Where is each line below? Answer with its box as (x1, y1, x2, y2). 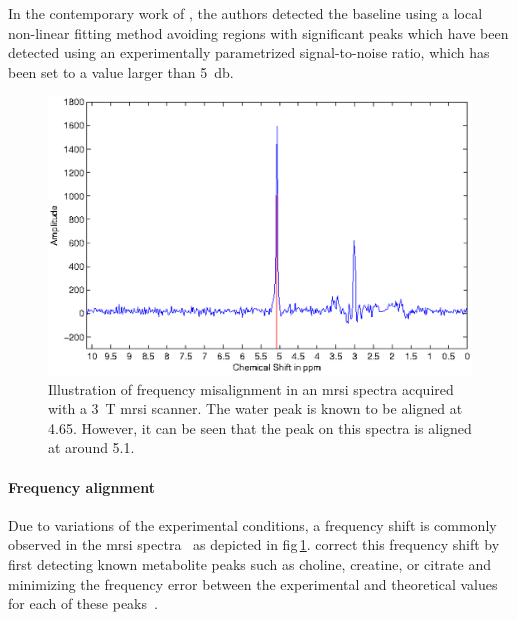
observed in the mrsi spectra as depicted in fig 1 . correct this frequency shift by (8, 534, 500, 555)
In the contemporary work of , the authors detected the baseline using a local (8, 3, 483, 23)
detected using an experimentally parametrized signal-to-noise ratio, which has (8, 42, 490, 63)
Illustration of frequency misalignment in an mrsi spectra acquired (48, 378, 454, 399)
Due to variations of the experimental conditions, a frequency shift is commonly (8, 514, 497, 535)
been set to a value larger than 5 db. (8, 61, 234, 82)
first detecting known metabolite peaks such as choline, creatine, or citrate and (8, 553, 492, 574)
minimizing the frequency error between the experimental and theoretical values (8, 573, 498, 594)
